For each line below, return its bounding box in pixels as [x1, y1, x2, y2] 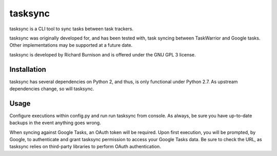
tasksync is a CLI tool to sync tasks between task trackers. [9, 26, 133, 32]
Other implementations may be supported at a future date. [9, 42, 133, 48]
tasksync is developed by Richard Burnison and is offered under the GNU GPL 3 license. [9, 51, 196, 57]
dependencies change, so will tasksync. [9, 86, 94, 92]
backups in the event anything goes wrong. [9, 120, 101, 126]
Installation [9, 65, 46, 74]
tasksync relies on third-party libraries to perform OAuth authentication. [9, 144, 161, 150]
